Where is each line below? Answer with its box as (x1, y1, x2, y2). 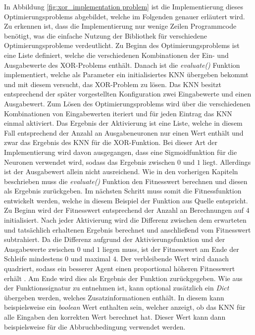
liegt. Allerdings (203, 156, 251, 167)
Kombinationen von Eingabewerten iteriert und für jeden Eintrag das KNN (4, 108, 232, 118)
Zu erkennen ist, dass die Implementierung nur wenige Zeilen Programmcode (4, 21, 237, 31)
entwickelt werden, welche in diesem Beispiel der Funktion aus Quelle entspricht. (4, 195, 248, 205)
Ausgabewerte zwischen (4, 243, 75, 254)
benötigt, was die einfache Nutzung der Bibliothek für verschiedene (4, 30, 207, 41)
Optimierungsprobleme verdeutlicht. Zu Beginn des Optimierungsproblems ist (4, 40, 240, 50)
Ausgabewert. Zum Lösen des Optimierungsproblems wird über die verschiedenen (4, 98, 251, 108)
